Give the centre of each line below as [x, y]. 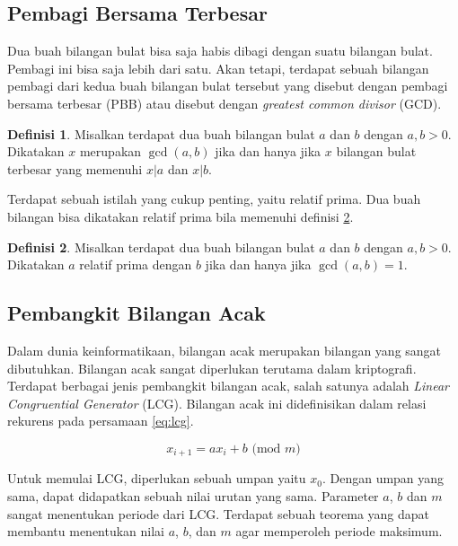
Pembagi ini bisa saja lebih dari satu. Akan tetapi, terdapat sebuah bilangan [218, 68]
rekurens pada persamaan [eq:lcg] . [101, 421]
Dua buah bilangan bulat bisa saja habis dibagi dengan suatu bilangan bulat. [220, 51]
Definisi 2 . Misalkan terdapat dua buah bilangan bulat [161, 247]
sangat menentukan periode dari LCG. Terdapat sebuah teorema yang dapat [219, 513]
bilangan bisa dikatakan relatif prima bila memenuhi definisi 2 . [181, 216]
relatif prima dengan [136, 264]
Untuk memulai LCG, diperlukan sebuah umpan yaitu [157, 478]
